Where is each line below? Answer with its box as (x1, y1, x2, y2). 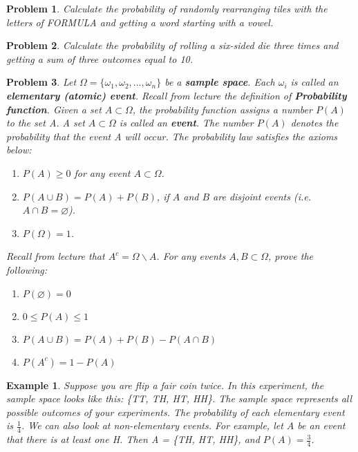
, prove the (268, 249, 313, 263)
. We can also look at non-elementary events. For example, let (21, 418, 283, 433)
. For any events (156, 249, 226, 263)
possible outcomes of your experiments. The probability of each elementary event (6, 404, 345, 419)
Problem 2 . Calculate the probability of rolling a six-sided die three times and (6, 38, 339, 53)
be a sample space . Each (164, 75, 275, 89)
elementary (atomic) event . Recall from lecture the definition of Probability (6, 88, 347, 102)
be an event (297, 418, 346, 433)
